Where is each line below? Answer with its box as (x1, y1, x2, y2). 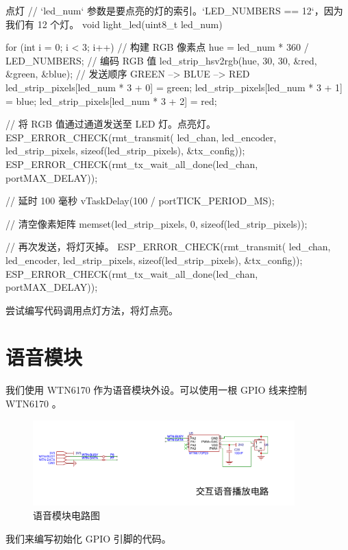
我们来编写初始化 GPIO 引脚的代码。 (5, 531, 171, 545)
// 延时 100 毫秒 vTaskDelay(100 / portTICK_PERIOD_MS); (5, 193, 275, 208)
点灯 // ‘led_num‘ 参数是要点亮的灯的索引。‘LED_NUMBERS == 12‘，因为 (5, 3, 343, 17)
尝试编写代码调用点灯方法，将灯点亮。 (5, 302, 178, 317)
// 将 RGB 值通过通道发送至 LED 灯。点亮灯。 (5, 117, 216, 131)
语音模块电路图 (33, 508, 100, 523)
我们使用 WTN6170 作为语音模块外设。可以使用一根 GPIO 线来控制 (5, 383, 308, 397)
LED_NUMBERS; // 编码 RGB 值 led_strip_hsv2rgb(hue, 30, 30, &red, (5, 53, 317, 67)
